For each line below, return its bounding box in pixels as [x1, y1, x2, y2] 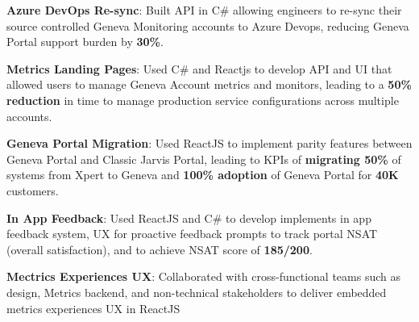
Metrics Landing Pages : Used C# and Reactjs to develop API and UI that [6, 60, 392, 77]
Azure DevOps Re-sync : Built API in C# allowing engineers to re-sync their [6, 2, 402, 18]
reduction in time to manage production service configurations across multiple [6, 91, 399, 108]
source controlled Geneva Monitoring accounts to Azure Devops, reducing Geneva [6, 17, 409, 34]
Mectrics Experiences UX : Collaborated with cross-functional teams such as [6, 268, 400, 285]
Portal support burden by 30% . [6, 33, 164, 50]
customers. [6, 182, 59, 199]
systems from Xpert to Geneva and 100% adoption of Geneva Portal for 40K [6, 166, 399, 183]
